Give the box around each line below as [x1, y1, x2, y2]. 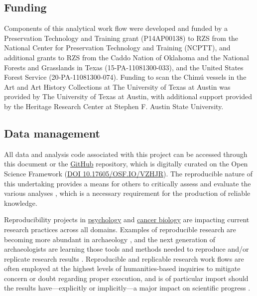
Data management [4, 125, 100, 141]
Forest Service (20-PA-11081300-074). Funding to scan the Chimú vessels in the [4, 72, 247, 82]
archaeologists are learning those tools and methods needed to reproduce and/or [4, 244, 249, 254]
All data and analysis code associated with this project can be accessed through [4, 148, 248, 159]
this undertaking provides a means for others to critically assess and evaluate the [4, 178, 251, 188]
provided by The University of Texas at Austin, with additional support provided [4, 91, 252, 102]
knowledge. [4, 197, 37, 208]
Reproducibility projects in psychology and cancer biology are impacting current [4, 214, 250, 225]
